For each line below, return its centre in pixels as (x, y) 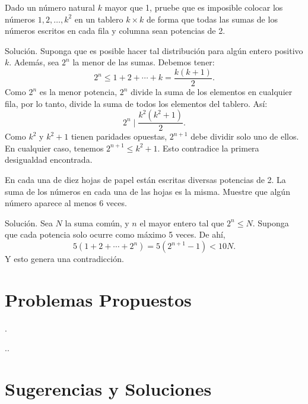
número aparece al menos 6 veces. (66, 203)
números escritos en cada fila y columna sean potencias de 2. (115, 31)
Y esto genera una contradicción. (64, 258)
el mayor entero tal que (182, 222)
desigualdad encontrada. (49, 160)
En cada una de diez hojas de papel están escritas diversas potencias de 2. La (145, 180)
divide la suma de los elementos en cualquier (212, 92)
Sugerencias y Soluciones (108, 389)
